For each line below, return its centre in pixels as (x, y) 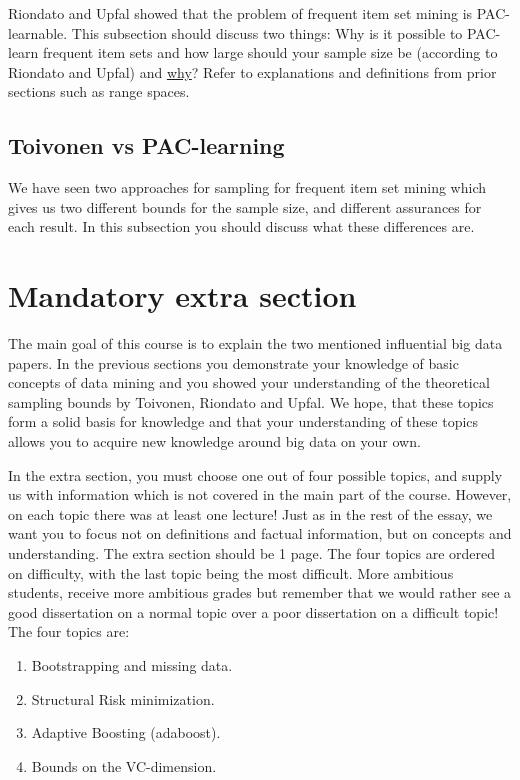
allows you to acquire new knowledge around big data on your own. (214, 441)
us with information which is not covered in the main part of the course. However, (260, 494)
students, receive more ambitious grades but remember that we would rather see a (260, 592)
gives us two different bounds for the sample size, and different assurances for (245, 206)
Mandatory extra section (182, 295)
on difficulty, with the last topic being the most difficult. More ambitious (231, 572)
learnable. (38, 32)
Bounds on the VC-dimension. (124, 765)
